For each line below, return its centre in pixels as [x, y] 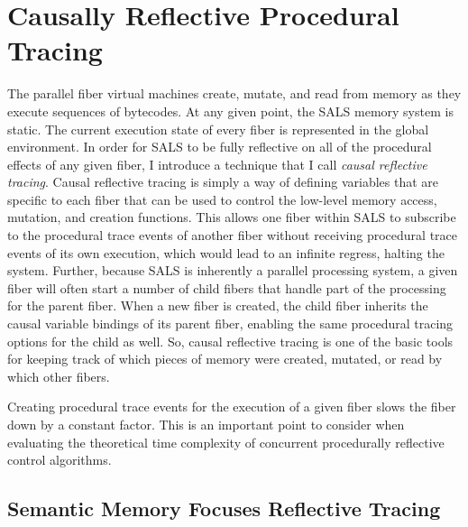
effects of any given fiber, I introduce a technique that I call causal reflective [217, 164]
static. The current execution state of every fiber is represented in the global [218, 129]
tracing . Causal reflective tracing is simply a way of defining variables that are [223, 182]
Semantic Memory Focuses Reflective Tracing [224, 509]
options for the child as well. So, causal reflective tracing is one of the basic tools [230, 341]
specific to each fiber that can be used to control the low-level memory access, [222, 199]
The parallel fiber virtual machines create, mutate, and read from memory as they [234, 93]
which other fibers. [59, 376]
